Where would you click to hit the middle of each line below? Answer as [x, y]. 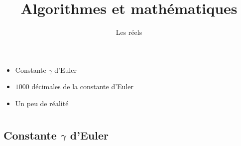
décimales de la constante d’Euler [82, 86]
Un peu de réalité [42, 103]
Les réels [129, 32]
